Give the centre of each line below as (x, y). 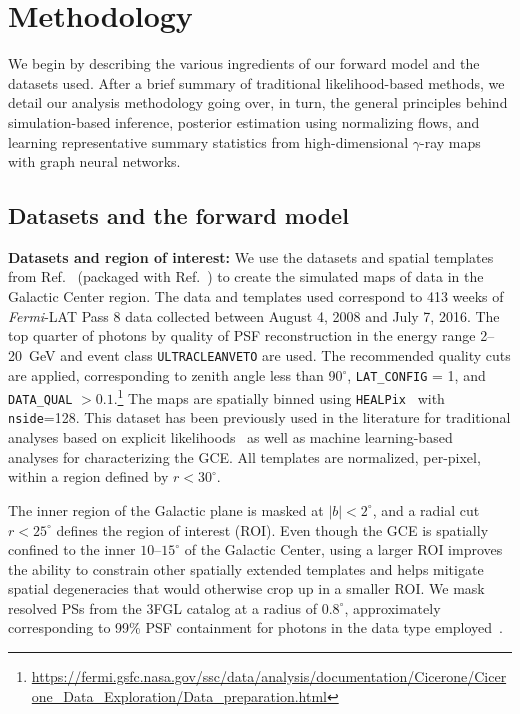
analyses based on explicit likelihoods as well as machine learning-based (230, 437)
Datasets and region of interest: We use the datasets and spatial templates (251, 256)
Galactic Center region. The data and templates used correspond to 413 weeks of (256, 296)
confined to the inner (72, 549)
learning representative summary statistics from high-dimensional (208, 141)
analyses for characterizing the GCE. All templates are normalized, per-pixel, (244, 456)
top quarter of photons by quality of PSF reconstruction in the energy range (242, 335)
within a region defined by (88, 476)
